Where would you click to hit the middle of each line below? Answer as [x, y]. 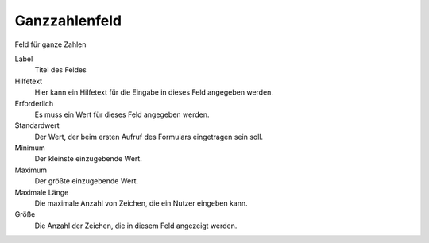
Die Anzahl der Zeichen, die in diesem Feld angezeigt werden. [136, 226]
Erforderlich [34, 103]
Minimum [30, 148]
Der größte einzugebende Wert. [87, 181]
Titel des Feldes [60, 70]
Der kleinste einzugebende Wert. [88, 159]
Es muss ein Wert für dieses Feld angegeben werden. [122, 114]
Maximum [31, 170]
